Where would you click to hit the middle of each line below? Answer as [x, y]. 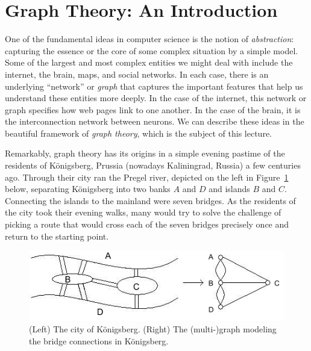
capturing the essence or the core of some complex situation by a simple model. [152, 50]
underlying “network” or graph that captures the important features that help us [154, 86]
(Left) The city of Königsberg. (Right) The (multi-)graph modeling [153, 329]
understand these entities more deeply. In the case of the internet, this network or [156, 98]
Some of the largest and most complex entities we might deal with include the [149, 62]
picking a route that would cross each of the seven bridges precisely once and [147, 224]
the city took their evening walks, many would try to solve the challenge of [143, 212]
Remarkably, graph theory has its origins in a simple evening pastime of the [145, 153]
